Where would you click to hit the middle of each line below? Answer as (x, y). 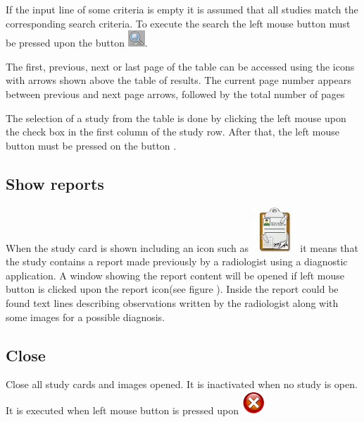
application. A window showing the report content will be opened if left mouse (175, 275)
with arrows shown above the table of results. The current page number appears (178, 80)
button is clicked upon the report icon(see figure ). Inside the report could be (172, 289)
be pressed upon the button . (77, 43)
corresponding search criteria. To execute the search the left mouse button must (178, 23)
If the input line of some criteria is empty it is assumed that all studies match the (182, 9)
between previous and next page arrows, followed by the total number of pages (175, 94)
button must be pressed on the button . (91, 145)
